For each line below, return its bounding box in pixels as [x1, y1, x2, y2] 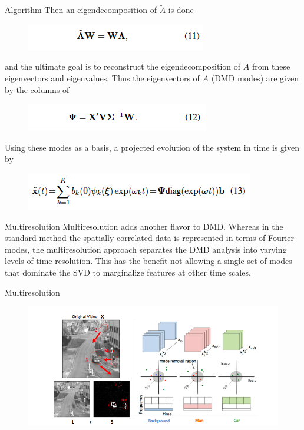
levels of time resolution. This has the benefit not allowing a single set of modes [5, 254, 292, 267]
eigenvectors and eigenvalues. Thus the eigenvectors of [5, 72, 200, 84]
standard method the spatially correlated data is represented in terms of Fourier [5, 231, 294, 244]
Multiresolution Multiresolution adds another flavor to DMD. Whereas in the [5, 220, 283, 232]
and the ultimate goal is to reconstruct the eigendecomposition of [5, 60, 241, 72]
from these [252, 60, 290, 72]
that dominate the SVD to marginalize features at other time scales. [5, 266, 251, 278]
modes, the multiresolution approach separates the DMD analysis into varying [5, 243, 287, 255]
